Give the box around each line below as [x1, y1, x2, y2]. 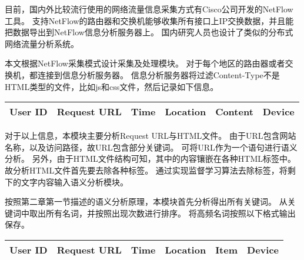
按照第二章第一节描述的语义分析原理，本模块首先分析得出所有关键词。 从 [5, 195, 288, 208]
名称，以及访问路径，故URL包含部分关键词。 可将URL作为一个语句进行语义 [5, 141, 298, 153]
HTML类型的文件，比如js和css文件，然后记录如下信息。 [5, 80, 219, 92]
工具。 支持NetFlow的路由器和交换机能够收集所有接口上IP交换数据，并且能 [5, 14, 294, 26]
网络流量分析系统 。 [5, 37, 79, 49]
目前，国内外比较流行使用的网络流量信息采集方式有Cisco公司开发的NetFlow [5, 3, 293, 15]
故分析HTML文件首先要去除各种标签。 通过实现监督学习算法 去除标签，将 [5, 164, 288, 176]
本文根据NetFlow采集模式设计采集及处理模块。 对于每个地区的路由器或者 [5, 57, 285, 69]
